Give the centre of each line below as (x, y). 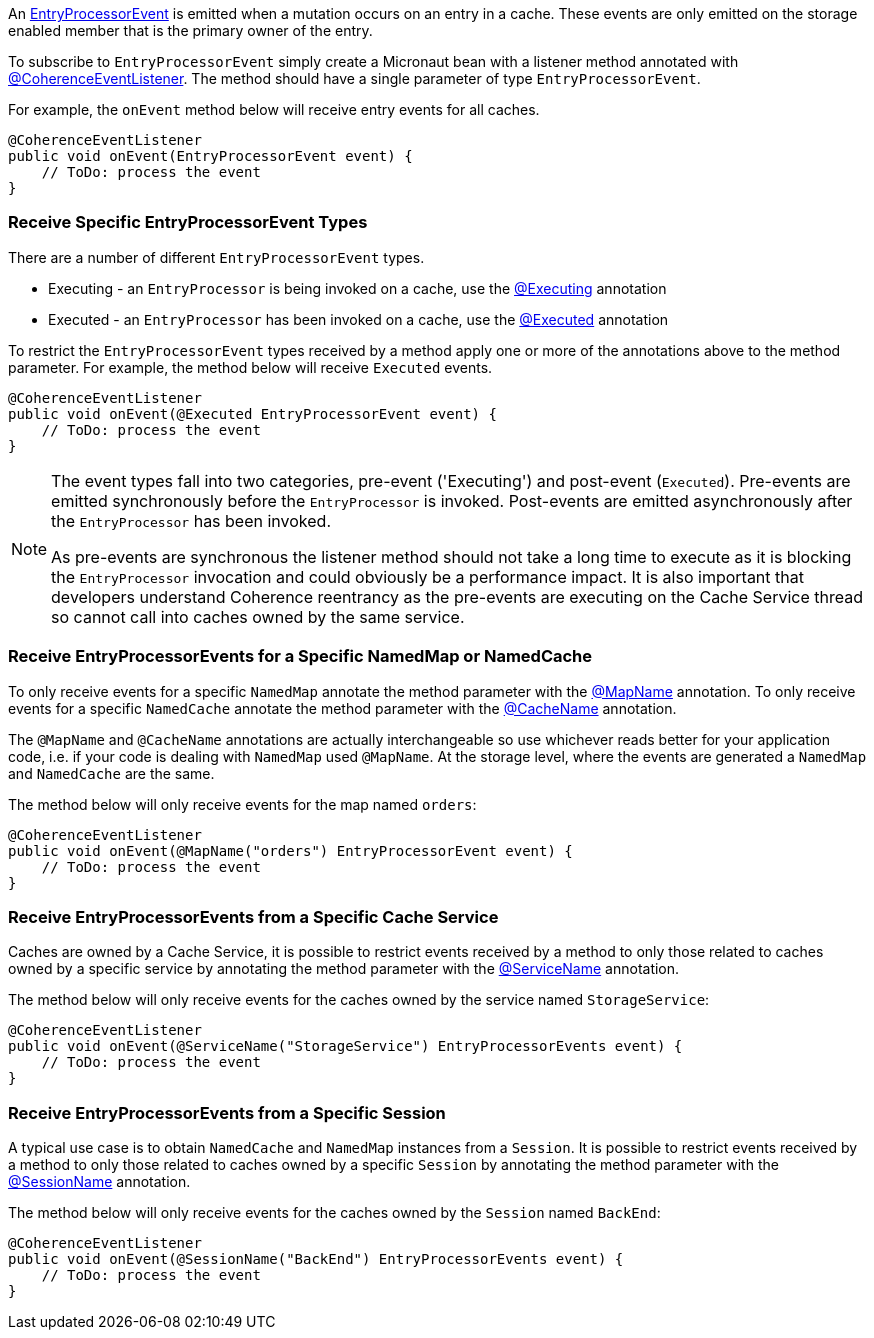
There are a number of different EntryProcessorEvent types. (216, 257)
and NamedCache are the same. (111, 773)
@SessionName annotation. (99, 1181)
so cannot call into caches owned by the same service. (258, 616)
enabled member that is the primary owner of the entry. (190, 30)
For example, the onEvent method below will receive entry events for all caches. (274, 109)
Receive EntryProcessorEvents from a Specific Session (227, 1112)
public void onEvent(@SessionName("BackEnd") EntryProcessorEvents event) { (316, 1259)
